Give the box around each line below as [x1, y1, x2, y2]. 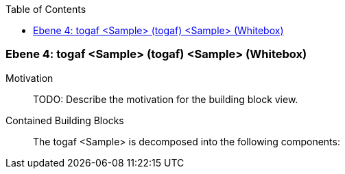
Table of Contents [5, 3, 86, 15]
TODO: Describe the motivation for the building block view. [33, 93, 298, 105]
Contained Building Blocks [5, 114, 124, 126]
